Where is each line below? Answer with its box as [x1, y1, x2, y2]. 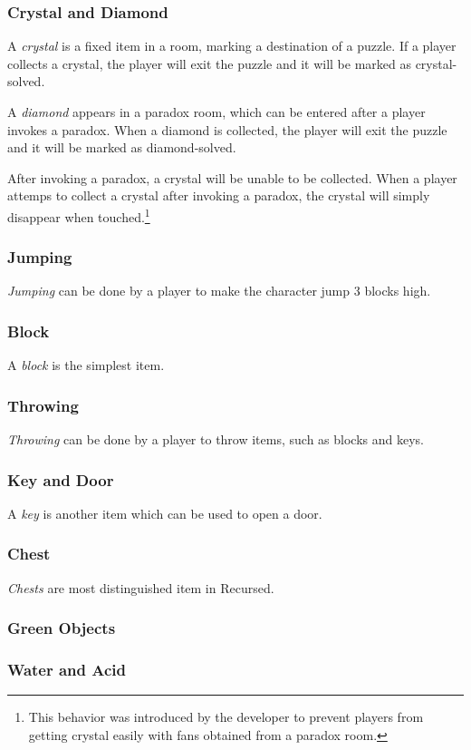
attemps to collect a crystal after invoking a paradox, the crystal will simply [7, 186, 430, 205]
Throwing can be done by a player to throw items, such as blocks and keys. [7, 430, 424, 449]
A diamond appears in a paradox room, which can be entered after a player [7, 102, 426, 121]
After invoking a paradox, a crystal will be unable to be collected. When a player [7, 168, 457, 187]
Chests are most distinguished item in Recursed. [7, 578, 274, 597]
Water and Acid [7, 658, 127, 681]
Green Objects [7, 617, 116, 639]
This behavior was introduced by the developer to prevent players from [28, 707, 424, 726]
